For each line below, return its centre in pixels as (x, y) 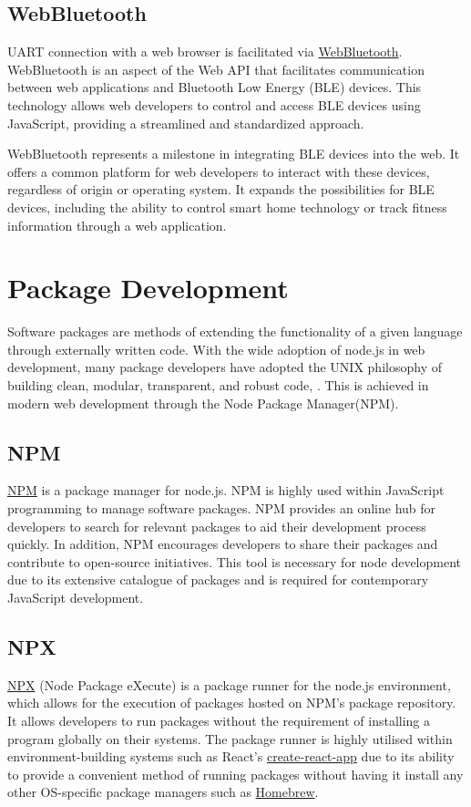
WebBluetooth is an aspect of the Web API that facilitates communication (216, 69)
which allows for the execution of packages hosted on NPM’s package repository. (232, 703)
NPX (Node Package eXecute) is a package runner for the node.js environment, (229, 684)
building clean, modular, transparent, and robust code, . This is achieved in (218, 385)
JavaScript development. (76, 597)
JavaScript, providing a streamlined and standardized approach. (186, 123)
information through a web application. (117, 225)
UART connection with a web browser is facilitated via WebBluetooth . (205, 52)
